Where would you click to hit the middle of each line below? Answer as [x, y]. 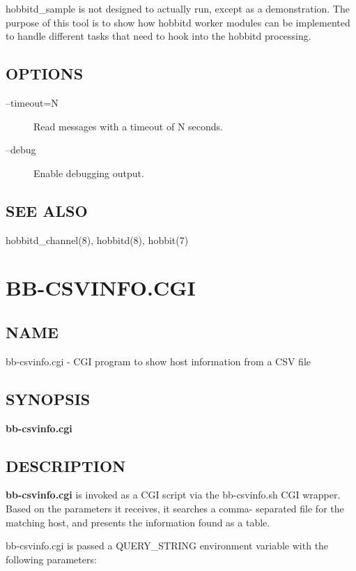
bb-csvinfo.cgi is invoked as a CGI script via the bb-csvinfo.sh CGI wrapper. [173, 495]
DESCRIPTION [66, 465]
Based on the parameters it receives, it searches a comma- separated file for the [175, 508]
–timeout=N [32, 102]
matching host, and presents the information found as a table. [138, 522]
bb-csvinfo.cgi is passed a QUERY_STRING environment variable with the [167, 546]
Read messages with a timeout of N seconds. [128, 126]
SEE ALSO [47, 210]
